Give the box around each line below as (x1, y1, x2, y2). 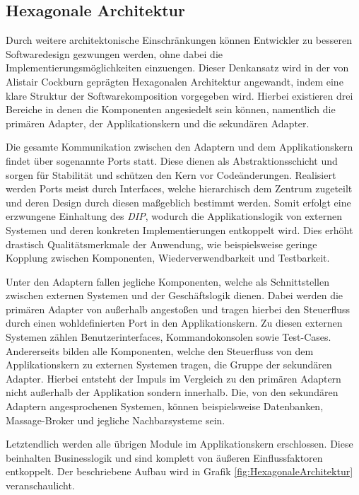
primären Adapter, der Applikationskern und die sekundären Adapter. (6, 115, 310, 130)
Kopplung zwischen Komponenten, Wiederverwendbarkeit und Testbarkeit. (6, 250, 330, 265)
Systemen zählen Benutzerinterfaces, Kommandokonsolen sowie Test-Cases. (6, 330, 331, 344)
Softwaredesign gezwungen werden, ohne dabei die (6, 46, 223, 61)
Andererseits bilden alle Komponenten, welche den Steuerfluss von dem (6, 343, 314, 358)
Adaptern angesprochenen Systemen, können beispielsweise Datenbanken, (6, 399, 324, 414)
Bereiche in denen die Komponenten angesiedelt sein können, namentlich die (6, 102, 336, 117)
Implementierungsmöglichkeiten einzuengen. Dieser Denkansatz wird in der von (6, 60, 349, 75)
